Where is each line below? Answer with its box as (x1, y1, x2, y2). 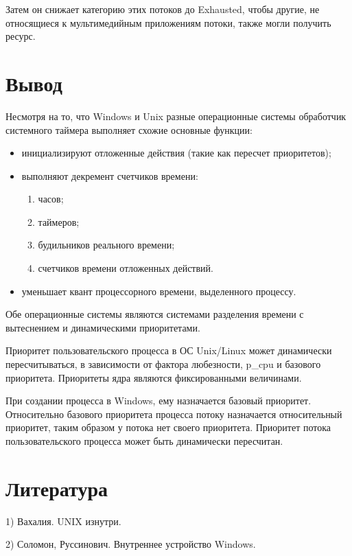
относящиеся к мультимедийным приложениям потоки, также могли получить (5, 15, 331, 30)
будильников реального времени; (38, 238, 175, 252)
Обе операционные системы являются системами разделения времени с (5, 307, 304, 321)
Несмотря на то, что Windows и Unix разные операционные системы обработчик (5, 108, 347, 123)
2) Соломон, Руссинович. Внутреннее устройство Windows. (5, 537, 256, 551)
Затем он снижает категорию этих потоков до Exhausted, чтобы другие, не (5, 2, 320, 16)
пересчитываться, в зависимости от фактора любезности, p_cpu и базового (5, 357, 321, 371)
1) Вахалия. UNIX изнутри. (5, 513, 121, 528)
